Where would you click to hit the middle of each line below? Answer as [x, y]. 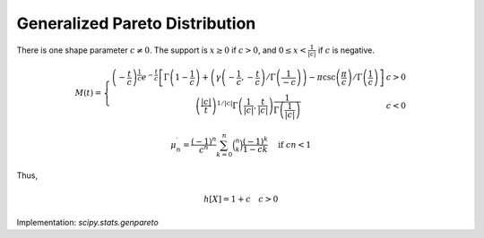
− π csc [322, 77]
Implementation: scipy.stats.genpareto [87, 222]
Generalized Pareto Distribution [136, 23]
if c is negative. [347, 50]
